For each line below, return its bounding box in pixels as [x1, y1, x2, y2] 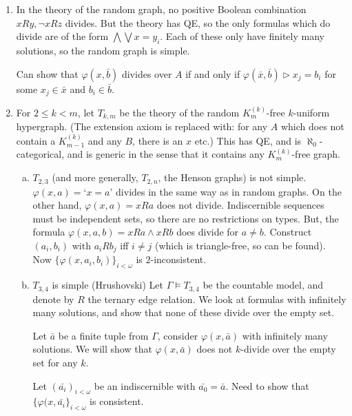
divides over [121, 66, 172, 81]
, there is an [132, 133, 183, 147]
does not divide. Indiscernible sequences [156, 198, 324, 212]
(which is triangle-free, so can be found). [155, 238, 326, 252]
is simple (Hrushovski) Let [52, 278, 163, 292]
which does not [280, 119, 344, 134]
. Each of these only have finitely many [160, 29, 324, 43]
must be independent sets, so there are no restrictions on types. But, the [32, 211, 339, 225]
